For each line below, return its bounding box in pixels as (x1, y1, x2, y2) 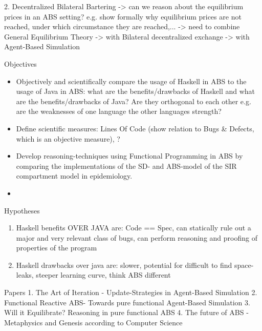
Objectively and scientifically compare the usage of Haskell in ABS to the (16, 75, 247, 86)
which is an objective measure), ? (16, 133, 120, 144)
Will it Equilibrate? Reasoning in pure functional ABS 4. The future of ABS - (4, 307, 249, 318)
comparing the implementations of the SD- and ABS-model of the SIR (16, 160, 237, 171)
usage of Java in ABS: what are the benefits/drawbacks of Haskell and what (16, 86, 255, 96)
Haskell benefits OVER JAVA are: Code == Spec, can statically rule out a (16, 222, 251, 233)
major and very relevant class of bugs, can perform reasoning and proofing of (16, 232, 257, 243)
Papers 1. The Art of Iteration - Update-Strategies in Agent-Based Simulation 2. (4, 287, 257, 298)
